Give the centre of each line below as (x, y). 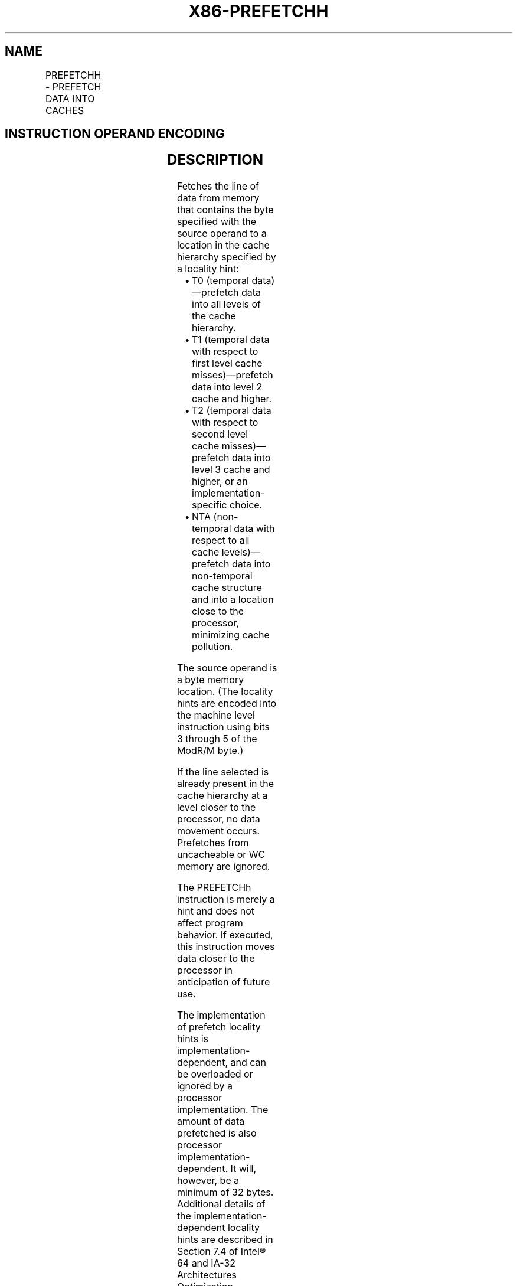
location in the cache (223, 245)
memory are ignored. (223, 866)
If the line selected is (223, 772)
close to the (218, 611)
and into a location (233, 600)
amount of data (211, 1122)
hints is (193, 1039)
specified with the (217, 222)
